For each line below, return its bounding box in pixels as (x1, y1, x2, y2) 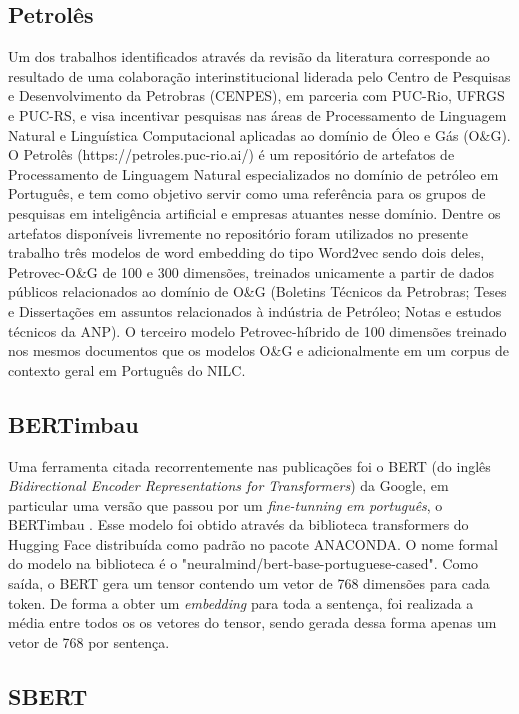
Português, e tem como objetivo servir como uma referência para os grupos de (8, 183, 486, 204)
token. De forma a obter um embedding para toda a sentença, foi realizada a (8, 592, 474, 613)
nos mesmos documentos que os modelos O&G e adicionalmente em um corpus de (8, 340, 510, 361)
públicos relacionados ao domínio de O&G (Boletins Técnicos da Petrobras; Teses (8, 281, 507, 302)
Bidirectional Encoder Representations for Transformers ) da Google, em (8, 475, 449, 496)
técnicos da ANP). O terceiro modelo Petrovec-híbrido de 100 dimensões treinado (8, 320, 507, 341)
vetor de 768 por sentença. (8, 631, 170, 652)
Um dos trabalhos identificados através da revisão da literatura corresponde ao (8, 46, 490, 67)
